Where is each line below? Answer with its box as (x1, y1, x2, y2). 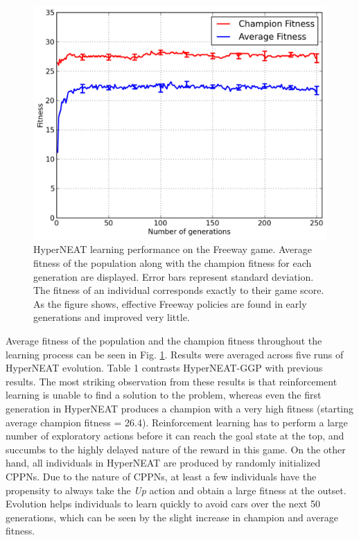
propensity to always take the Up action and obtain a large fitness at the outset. (6, 482, 347, 497)
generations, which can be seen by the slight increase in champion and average (6, 509, 338, 524)
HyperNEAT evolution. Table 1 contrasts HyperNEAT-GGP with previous (6, 360, 323, 375)
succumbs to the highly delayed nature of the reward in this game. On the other (6, 442, 346, 456)
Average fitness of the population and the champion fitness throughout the (6, 333, 322, 348)
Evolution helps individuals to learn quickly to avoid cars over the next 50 (6, 496, 321, 511)
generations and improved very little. (33, 310, 190, 324)
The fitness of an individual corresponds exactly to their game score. (33, 283, 324, 297)
